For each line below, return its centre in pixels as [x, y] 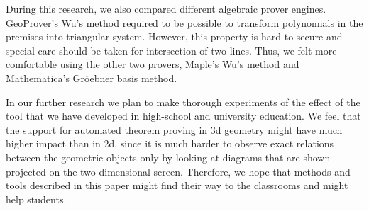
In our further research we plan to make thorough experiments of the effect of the [183, 102]
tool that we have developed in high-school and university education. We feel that [183, 116]
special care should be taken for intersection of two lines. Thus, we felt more [171, 50]
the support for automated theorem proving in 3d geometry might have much [174, 129]
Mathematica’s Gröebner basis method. [92, 78]
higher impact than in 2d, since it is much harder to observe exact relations [170, 143]
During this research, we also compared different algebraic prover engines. [166, 8]
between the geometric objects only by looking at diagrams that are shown [168, 157]
